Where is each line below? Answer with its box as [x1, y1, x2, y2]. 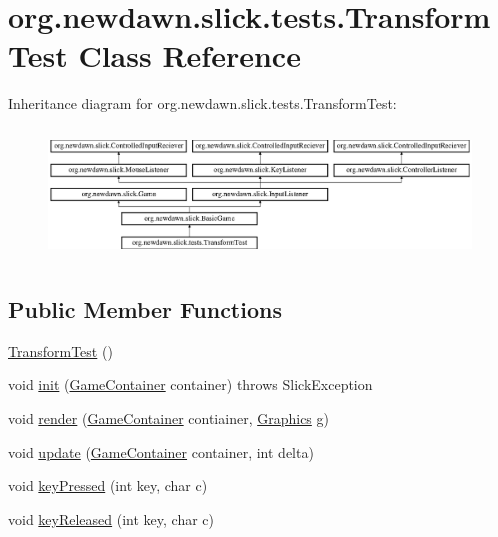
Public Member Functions [8, 294, 282, 324]
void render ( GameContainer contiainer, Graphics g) [8, 408, 329, 428]
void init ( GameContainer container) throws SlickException [8, 374, 373, 395]
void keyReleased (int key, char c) [8, 508, 215, 529]
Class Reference [78, 35, 301, 76]
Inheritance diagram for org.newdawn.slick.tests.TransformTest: [8, 93, 397, 114]
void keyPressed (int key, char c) [8, 475, 208, 496]
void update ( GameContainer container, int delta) [8, 441, 314, 462]
